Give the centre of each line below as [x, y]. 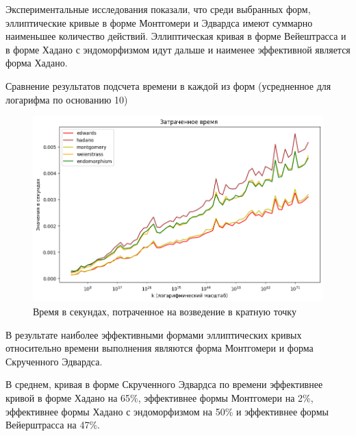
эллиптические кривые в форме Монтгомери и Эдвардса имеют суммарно [159, 22]
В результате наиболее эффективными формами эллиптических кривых [154, 334]
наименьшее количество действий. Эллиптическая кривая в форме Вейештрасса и [176, 36]
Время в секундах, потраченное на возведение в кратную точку [165, 311]
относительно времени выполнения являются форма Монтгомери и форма [160, 348]
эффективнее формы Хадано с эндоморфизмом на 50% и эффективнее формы [167, 411]
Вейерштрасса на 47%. [53, 425]
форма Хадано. [37, 63]
